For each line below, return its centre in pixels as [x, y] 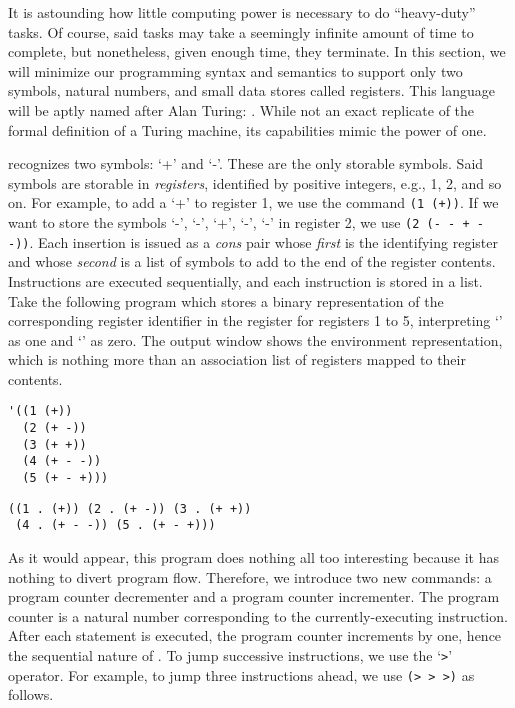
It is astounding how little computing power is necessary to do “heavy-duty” [242, 12]
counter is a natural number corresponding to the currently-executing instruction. [258, 615]
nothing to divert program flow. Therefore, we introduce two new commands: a [250, 576]
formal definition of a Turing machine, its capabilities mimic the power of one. [247, 129]
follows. [31, 694]
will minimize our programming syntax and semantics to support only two [235, 70]
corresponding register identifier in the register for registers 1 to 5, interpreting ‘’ [255, 320]
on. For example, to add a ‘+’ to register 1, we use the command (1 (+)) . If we [253, 202]
